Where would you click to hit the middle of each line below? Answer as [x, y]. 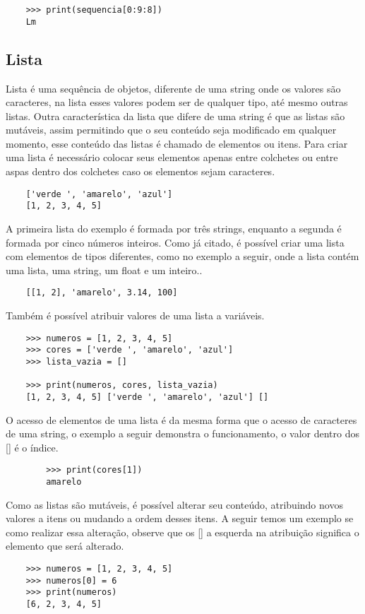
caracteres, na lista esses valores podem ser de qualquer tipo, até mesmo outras [177, 102]
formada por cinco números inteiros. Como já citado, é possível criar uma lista [175, 242]
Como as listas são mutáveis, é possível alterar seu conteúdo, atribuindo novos [174, 504]
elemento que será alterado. [65, 546]
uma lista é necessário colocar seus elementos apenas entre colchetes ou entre [172, 157]
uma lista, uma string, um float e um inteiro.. [104, 270]
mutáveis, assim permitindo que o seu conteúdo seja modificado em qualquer [171, 130]
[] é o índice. [32, 447]
